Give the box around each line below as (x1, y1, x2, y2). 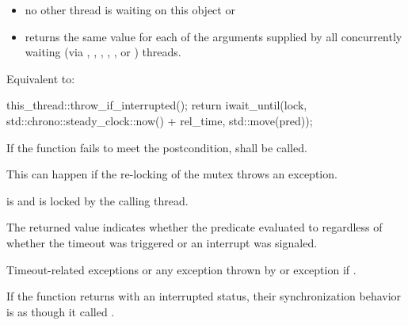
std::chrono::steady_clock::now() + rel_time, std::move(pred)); (6, 112, 313, 128)
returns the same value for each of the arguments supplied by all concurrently (25, 28, 402, 44)
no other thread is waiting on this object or (25, 2, 235, 17)
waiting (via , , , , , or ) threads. (25, 44, 181, 60)
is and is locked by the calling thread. (6, 192, 189, 208)
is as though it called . (6, 303, 115, 319)
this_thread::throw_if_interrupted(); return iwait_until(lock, (6, 97, 307, 113)
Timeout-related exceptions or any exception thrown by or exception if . (6, 261, 357, 277)
